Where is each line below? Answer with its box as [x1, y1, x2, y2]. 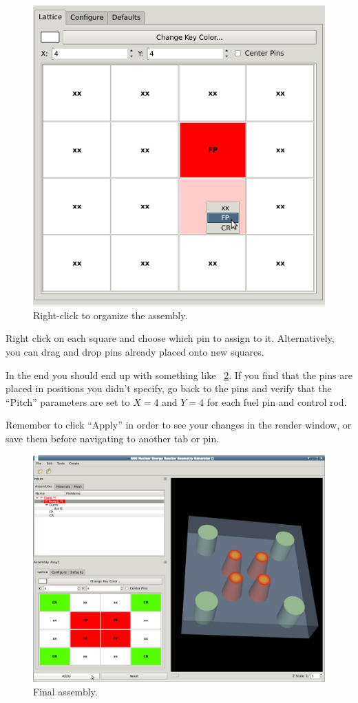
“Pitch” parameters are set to [6, 394, 130, 409]
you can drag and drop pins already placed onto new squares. [6, 345, 264, 359]
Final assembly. [33, 684, 98, 698]
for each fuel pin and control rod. [207, 394, 347, 409]
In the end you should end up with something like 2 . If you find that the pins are [6, 367, 352, 382]
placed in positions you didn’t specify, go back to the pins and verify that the [6, 381, 332, 396]
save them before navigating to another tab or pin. [6, 431, 220, 445]
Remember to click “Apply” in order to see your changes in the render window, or [6, 418, 352, 432]
